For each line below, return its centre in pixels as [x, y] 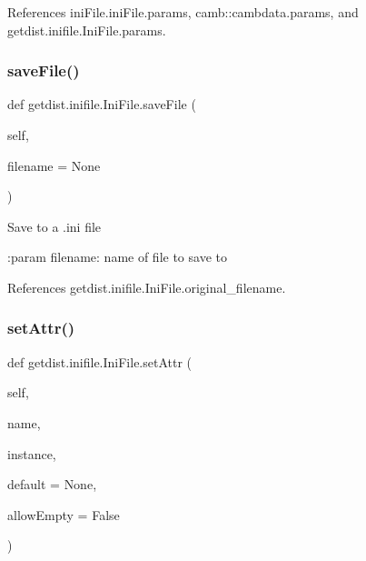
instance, [32, 453]
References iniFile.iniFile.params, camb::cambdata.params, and [183, 12]
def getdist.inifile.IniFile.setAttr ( [100, 361]
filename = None [54, 165]
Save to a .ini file [54, 226]
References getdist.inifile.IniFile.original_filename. [147, 287]
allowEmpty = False [64, 514]
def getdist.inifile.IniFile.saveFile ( [102, 104]
